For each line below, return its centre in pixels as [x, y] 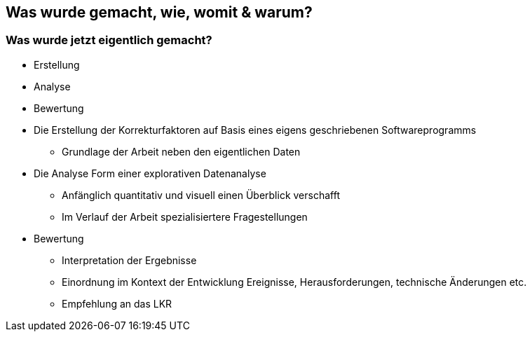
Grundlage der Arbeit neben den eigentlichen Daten [181, 151]
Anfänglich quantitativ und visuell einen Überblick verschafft [201, 195]
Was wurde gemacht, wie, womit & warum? [159, 12]
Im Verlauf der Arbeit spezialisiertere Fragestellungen [185, 216]
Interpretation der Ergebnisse [129, 260]
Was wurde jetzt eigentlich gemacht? [109, 40]
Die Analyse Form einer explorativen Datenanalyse [150, 173]
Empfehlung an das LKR [117, 303]
